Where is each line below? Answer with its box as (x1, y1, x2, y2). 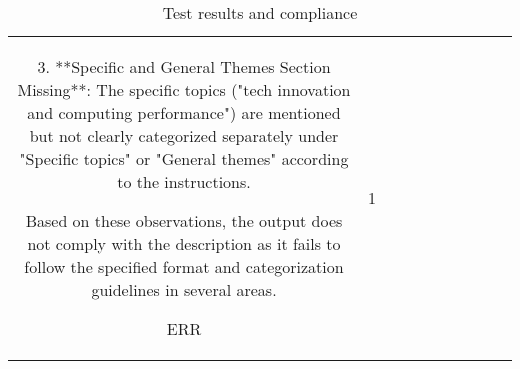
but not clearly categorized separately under (29, 124, 339, 147)
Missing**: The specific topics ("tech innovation (17, 78, 351, 101)
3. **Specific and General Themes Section (37, 55, 331, 78)
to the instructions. (117, 170, 251, 193)
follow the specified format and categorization (24, 255, 344, 278)
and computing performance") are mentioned (27, 101, 341, 124)
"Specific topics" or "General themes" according (19, 147, 349, 170)
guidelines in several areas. (91, 278, 277, 301)
